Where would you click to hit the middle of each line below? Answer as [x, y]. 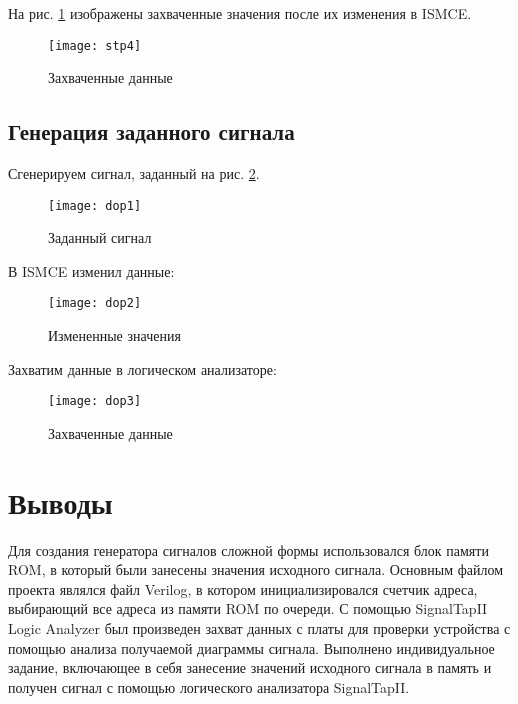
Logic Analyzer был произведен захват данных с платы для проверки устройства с [259, 628]
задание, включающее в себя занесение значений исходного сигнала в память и [250, 667]
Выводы [60, 501]
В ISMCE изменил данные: [91, 270]
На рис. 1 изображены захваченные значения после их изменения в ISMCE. [240, 13]
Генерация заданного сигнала [151, 131]
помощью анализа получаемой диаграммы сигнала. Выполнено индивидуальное [251, 647]
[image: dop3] [95, 401]
